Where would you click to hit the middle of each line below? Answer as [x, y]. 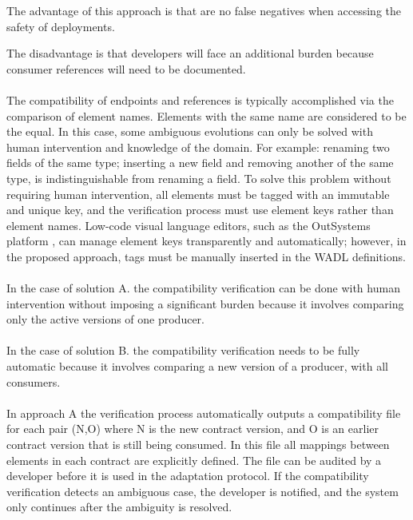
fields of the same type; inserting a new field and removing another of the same [200, 163]
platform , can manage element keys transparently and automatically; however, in [206, 241]
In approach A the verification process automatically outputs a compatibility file [204, 413]
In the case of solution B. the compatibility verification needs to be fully [183, 350]
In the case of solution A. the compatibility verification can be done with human [203, 288]
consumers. [34, 381]
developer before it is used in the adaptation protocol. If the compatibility [188, 476]
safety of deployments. [61, 26]
